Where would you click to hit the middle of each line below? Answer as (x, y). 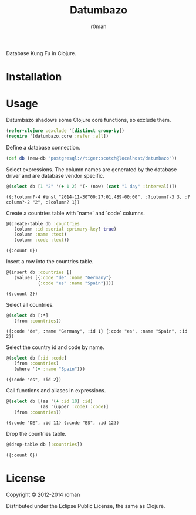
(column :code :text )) (41, 240)
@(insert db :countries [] (39, 272)
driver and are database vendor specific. (55, 175)
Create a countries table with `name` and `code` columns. (76, 213)
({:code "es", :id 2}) (34, 380)
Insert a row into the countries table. (50, 262)
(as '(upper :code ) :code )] (75, 406)
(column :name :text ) (40, 235)
